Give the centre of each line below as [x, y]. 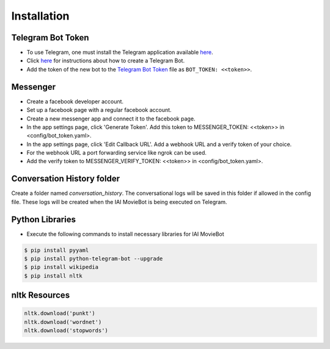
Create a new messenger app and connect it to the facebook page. [111, 119]
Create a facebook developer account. [75, 101]
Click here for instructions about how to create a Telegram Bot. [106, 61]
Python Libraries [44, 219]
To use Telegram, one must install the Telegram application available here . [120, 53]
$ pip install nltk [53, 276]
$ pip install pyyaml [57, 250]
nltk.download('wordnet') [63, 322]
